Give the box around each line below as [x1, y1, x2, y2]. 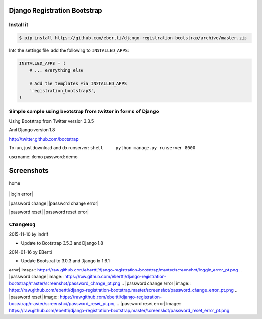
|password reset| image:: [9, 294, 59, 300]
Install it [9, 21, 29, 28]
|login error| [9, 191, 33, 197]
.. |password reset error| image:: [116, 301, 181, 306]
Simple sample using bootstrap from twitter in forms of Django [9, 108, 160, 115]
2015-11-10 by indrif [9, 231, 49, 237]
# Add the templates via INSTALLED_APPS [29, 81, 127, 87]
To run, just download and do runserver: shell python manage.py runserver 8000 [9, 145, 196, 150]
